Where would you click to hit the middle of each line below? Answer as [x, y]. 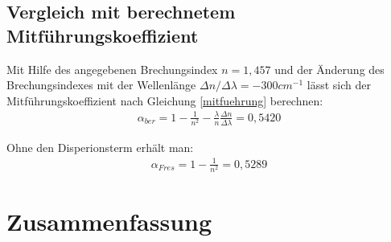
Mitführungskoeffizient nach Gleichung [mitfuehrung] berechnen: [165, 100]
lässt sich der [339, 85]
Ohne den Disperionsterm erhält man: [100, 147]
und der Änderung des [329, 69]
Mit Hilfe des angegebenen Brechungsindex [112, 69]
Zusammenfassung [109, 221]
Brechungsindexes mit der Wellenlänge [101, 85]
